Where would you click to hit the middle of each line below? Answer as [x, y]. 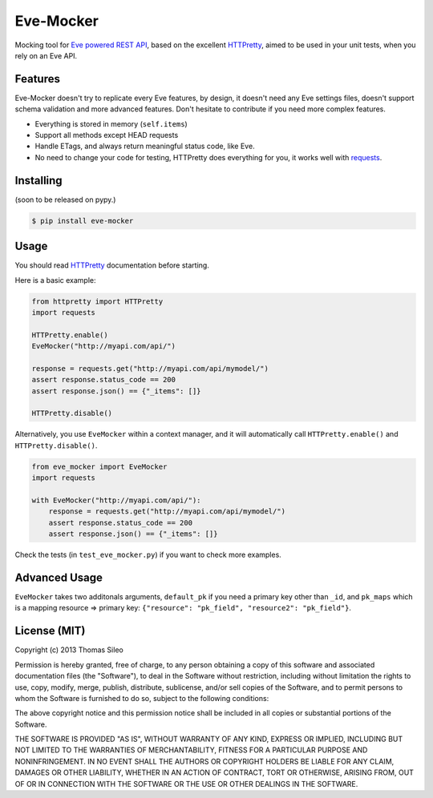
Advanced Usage [59, 577]
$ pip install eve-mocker [83, 221]
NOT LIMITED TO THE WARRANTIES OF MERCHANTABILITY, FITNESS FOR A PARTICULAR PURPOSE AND [191, 750]
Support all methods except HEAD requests [107, 135]
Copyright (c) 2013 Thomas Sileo [69, 650]
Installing [39, 180]
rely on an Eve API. [46, 55]
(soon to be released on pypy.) [65, 199]
